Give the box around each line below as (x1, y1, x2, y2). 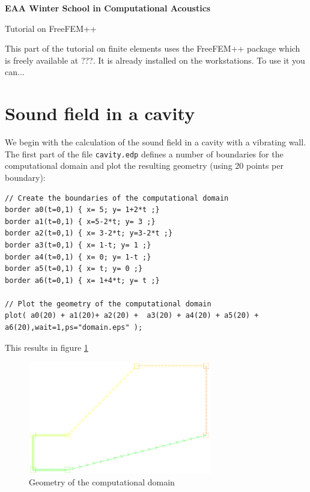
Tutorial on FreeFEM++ (5, 22, 97, 34)
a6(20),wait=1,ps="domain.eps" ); (5, 323, 143, 332)
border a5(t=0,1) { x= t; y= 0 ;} (5, 264, 143, 273)
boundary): (5, 171, 46, 183)
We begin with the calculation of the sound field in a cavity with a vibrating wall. (5, 136, 306, 148)
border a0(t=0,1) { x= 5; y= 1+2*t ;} (5, 205, 160, 214)
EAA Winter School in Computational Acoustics (5, 2, 211, 14)
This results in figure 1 (5, 341, 88, 353)
